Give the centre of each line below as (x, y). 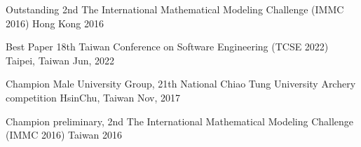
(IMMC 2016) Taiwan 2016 (64, 135)
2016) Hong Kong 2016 (55, 23)
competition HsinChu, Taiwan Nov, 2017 (93, 97)
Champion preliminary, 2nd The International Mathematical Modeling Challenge (180, 121)
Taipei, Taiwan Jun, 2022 (60, 60)
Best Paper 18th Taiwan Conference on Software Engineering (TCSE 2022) (167, 47)
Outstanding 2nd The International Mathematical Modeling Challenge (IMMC (175, 9)
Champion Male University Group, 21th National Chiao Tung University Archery (181, 84)
